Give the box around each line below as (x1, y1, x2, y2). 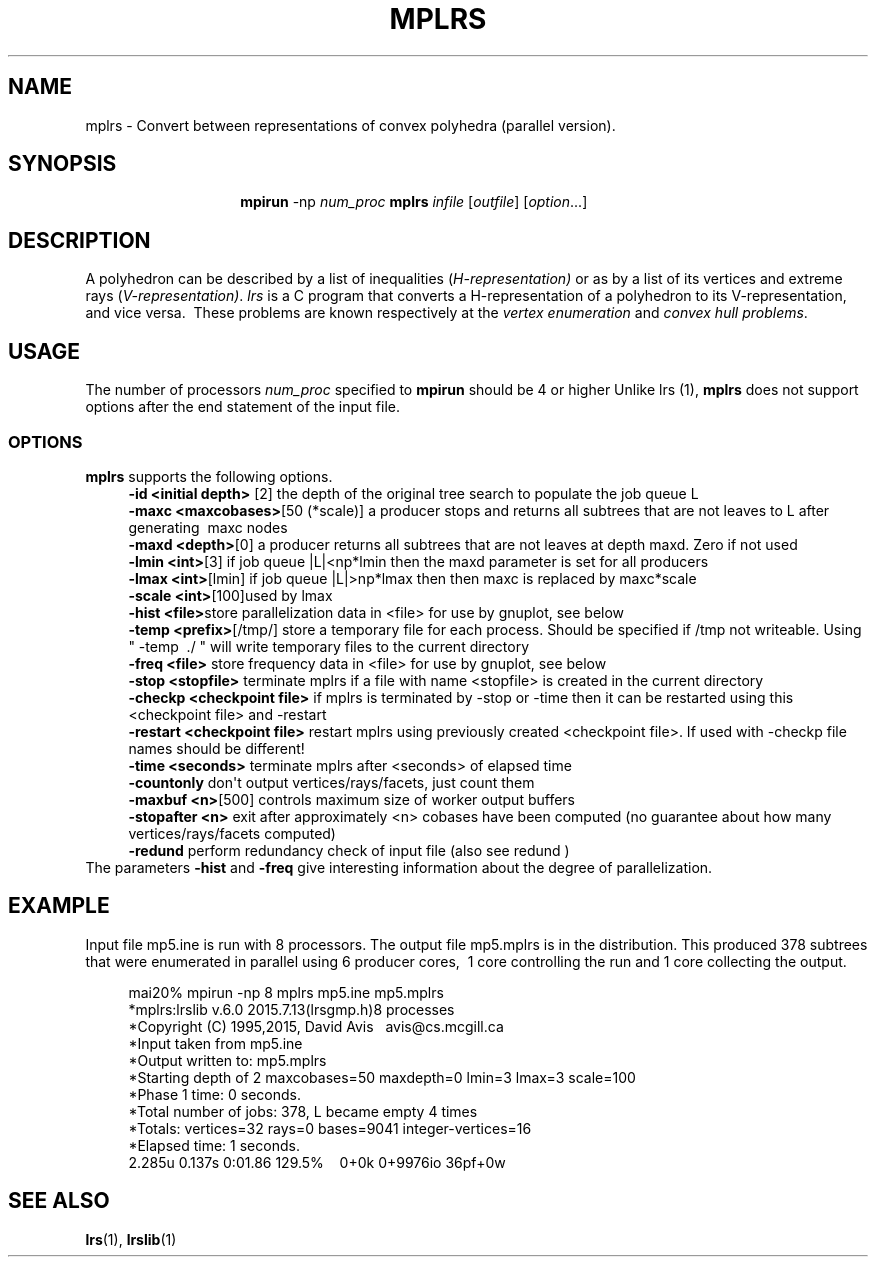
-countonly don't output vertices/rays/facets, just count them (128, 773, 535, 791)
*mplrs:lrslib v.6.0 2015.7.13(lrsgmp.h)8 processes (128, 1000, 455, 1018)
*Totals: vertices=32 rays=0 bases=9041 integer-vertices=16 (128, 1119, 532, 1137)
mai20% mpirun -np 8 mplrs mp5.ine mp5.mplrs (128, 983, 444, 1001)
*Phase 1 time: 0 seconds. (128, 1085, 301, 1103)
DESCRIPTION (8, 227, 151, 253)
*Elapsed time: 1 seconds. (128, 1136, 300, 1154)
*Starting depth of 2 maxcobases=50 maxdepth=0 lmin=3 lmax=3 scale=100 (128, 1068, 636, 1086)
